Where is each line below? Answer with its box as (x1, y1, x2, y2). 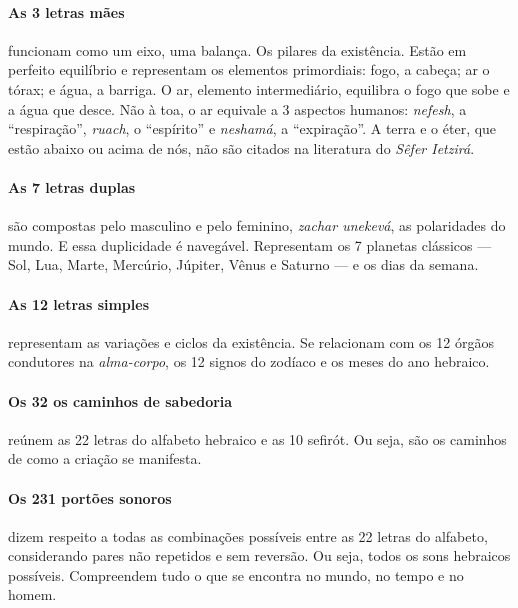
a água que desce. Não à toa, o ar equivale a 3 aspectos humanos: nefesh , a (8, 98, 467, 119)
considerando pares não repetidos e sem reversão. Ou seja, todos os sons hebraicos (8, 545, 511, 566)
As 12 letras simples (8, 293, 150, 314)
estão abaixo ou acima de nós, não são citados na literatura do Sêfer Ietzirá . (8, 137, 475, 158)
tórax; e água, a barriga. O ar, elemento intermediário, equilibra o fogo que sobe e (8, 78, 510, 99)
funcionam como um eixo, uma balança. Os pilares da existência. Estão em (8, 39, 467, 60)
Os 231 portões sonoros (8, 487, 172, 508)
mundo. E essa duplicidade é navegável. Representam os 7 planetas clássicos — (8, 234, 492, 255)
